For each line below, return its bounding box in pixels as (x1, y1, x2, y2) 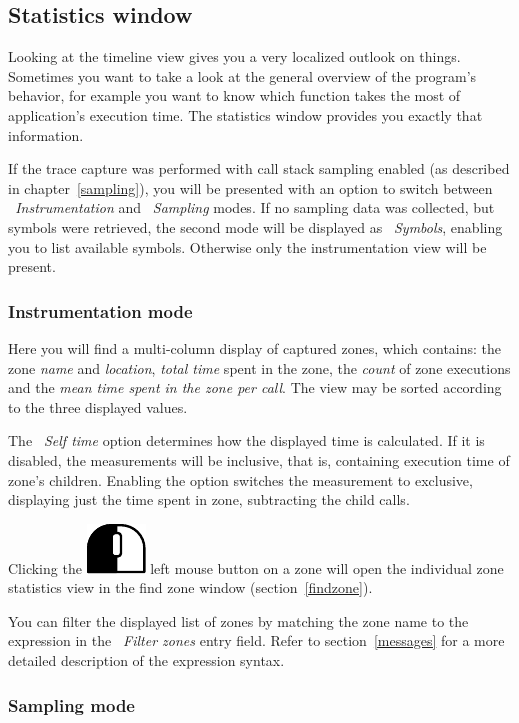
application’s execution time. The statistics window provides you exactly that (8, 104, 483, 125)
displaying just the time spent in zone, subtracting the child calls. (8, 489, 410, 510)
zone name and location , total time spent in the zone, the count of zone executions (8, 357, 511, 378)
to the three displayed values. (8, 396, 188, 417)
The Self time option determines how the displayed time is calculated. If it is (8, 430, 485, 451)
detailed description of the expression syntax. (8, 650, 285, 671)
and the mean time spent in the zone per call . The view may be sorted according (8, 377, 502, 398)
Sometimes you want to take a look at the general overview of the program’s (8, 65, 477, 86)
